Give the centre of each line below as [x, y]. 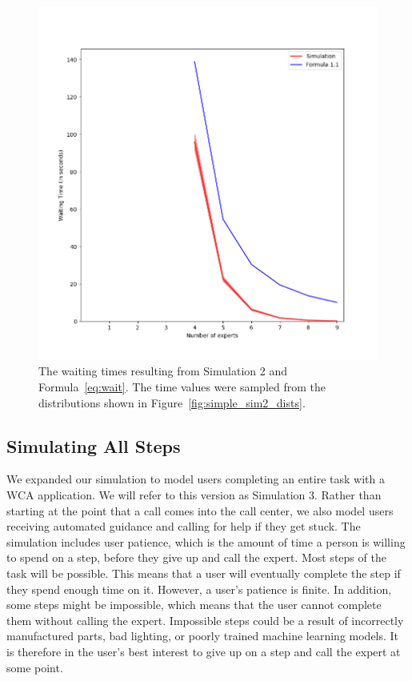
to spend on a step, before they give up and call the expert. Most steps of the [196, 557]
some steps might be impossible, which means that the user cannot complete [194, 605]
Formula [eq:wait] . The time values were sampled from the [182, 387]
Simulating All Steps [94, 445]
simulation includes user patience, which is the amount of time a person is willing [206, 541]
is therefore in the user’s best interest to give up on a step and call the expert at [204, 651]
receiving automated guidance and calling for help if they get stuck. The [184, 526]
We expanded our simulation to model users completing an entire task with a [196, 479]
